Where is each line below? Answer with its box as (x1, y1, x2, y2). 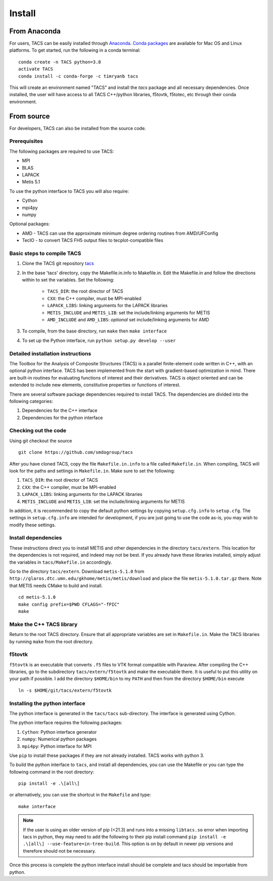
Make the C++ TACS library (9, 620, 78, 627)
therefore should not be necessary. (23, 848, 96, 854)
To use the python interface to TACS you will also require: (9, 188, 129, 194)
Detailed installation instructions (9, 350, 92, 357)
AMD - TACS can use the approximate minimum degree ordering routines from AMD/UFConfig (22, 230, 218, 236)
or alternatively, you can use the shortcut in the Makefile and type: (9, 792, 151, 798)
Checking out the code (9, 427, 67, 434)
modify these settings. (9, 522, 56, 528)
